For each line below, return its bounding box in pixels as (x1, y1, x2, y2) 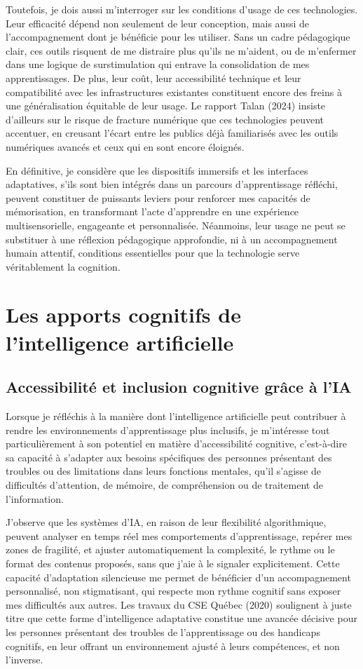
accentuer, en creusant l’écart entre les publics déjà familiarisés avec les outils (6, 126, 338, 140)
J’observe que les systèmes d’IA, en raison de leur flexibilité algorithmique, (6, 515, 327, 529)
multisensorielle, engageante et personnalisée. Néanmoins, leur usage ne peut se (6, 217, 345, 232)
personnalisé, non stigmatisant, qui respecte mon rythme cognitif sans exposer (6, 583, 341, 598)
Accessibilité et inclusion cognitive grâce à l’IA (6, 376, 352, 398)
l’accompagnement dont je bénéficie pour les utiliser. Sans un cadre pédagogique (6, 29, 350, 44)
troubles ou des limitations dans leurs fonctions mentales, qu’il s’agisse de (6, 464, 322, 478)
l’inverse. (6, 652, 43, 667)
